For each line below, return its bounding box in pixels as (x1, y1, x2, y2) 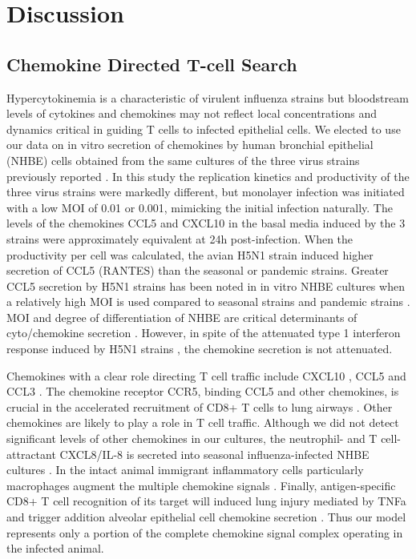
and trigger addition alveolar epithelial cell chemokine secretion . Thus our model (6, 509, 406, 525)
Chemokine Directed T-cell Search (6, 51, 297, 76)
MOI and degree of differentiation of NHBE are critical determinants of (6, 308, 357, 325)
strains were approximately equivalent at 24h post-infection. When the (6, 230, 353, 247)
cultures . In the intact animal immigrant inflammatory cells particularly (6, 461, 364, 478)
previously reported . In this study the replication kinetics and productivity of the (6, 167, 410, 184)
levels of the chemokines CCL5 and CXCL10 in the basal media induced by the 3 (6, 215, 406, 231)
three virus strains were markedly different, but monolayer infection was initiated (6, 183, 405, 200)
